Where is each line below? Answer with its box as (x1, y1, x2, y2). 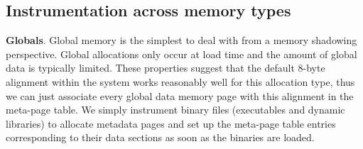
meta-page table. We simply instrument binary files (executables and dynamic (6, 102, 345, 117)
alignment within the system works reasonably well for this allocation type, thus (6, 74, 355, 89)
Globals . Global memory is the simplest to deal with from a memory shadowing (6, 33, 357, 48)
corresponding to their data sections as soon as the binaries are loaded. (6, 130, 315, 145)
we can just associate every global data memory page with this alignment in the (6, 88, 354, 103)
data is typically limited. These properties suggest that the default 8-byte (6, 60, 325, 75)
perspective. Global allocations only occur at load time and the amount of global (6, 46, 357, 61)
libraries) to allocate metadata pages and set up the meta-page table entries (6, 116, 336, 131)
